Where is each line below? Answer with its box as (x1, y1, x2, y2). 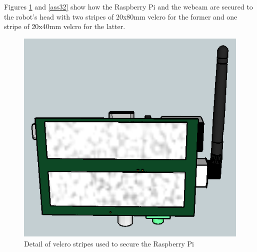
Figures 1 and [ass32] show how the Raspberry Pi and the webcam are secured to (4, 2, 253, 12)
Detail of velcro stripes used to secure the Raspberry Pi (24, 238, 194, 248)
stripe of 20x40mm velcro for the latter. (4, 21, 125, 32)
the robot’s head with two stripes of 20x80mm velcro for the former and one (4, 11, 237, 22)
